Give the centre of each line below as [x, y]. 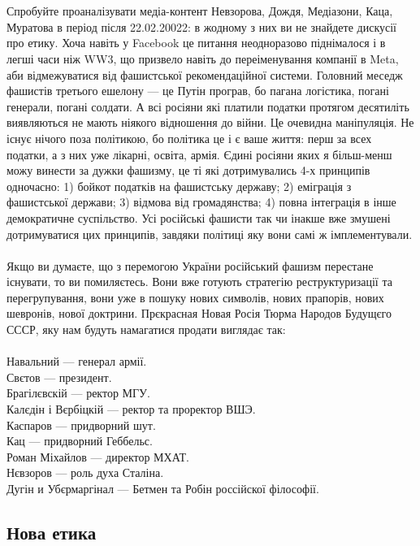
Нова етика [52, 532]
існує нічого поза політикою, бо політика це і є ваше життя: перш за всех [189, 138]
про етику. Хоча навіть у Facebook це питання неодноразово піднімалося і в [196, 43]
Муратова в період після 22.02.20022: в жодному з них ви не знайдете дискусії [201, 26]
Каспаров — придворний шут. [81, 425]
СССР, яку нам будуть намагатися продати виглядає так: [146, 329]
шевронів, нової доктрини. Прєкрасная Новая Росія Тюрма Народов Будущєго [199, 313]
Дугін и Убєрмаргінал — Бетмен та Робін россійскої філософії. [163, 488]
